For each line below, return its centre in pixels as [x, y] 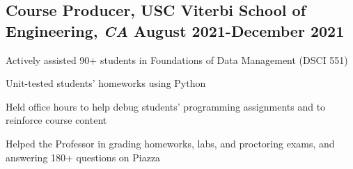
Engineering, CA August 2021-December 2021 [175, 30]
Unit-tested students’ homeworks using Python [106, 83]
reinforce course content [56, 120]
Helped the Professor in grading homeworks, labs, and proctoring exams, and [170, 143]
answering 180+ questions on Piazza [83, 157]
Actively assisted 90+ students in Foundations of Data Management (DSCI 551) [177, 59]
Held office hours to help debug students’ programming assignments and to [166, 106]
